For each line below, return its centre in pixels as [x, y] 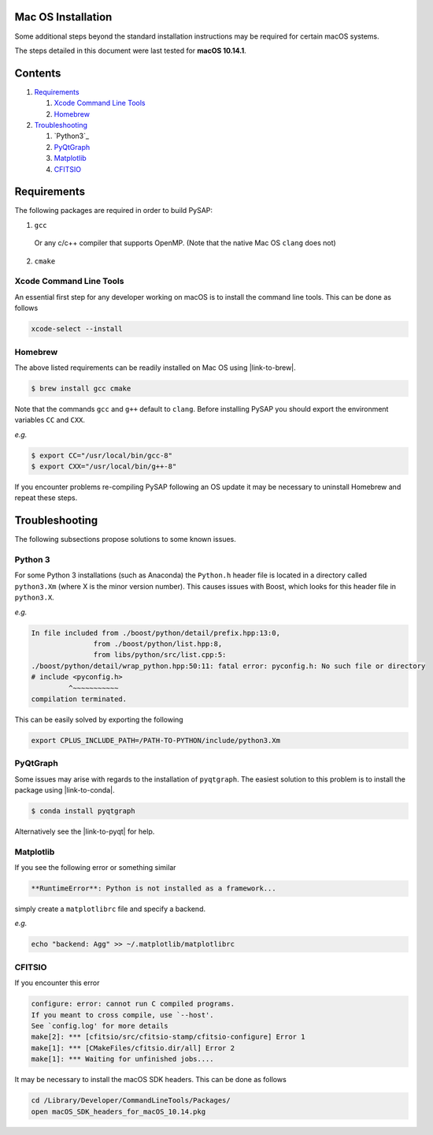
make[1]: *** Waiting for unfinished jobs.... [122, 1059]
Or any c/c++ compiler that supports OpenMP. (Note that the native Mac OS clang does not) [185, 243]
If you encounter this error [57, 983]
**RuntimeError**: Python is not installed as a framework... [154, 889]
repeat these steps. [46, 498]
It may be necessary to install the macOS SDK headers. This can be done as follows [150, 1080]
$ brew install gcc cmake [81, 388]
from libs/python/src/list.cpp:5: [160, 655]
